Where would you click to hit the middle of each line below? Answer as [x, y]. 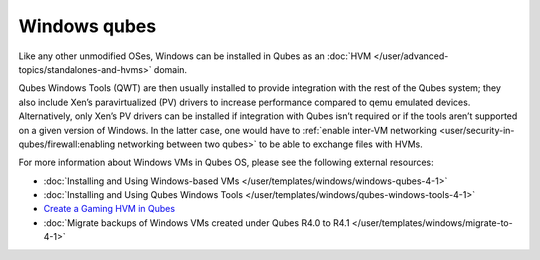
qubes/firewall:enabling [67, 144]
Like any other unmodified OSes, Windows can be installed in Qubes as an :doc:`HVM [195, 56]
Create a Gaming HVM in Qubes [109, 209]
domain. [170, 69]
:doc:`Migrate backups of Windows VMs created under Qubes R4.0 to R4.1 [196, 222]
